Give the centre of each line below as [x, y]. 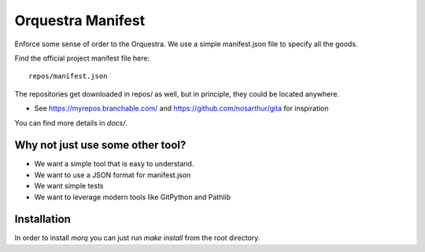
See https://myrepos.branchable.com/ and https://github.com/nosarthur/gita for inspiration [181, 108]
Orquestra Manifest [80, 20]
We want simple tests [69, 186]
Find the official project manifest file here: [82, 58]
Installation [42, 219]
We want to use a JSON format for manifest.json [113, 175]
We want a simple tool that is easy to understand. [114, 164]
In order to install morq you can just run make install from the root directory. [137, 238]
